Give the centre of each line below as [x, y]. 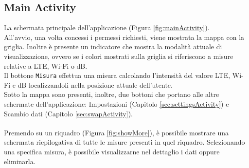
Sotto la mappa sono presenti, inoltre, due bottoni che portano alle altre [112, 94]
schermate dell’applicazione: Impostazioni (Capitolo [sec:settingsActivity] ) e [116, 104]
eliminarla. [20, 161]
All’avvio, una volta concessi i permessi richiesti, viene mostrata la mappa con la [124, 37]
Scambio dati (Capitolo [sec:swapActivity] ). [69, 113]
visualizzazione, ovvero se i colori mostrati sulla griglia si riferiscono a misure [119, 56]
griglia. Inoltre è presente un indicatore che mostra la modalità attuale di [113, 47]
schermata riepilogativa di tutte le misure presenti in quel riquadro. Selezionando [124, 142]
